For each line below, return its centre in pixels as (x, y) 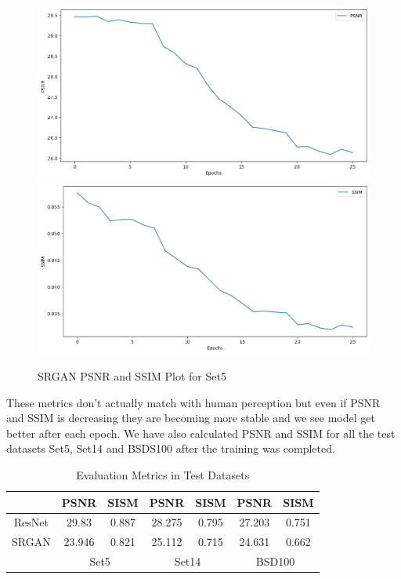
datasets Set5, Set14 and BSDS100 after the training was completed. (171, 448)
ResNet (31, 522)
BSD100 (275, 561)
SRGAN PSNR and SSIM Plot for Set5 (132, 376)
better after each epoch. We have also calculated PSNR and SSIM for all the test (201, 433)
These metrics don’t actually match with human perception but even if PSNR (193, 402)
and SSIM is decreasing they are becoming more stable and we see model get (191, 418)
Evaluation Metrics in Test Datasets (163, 474)
